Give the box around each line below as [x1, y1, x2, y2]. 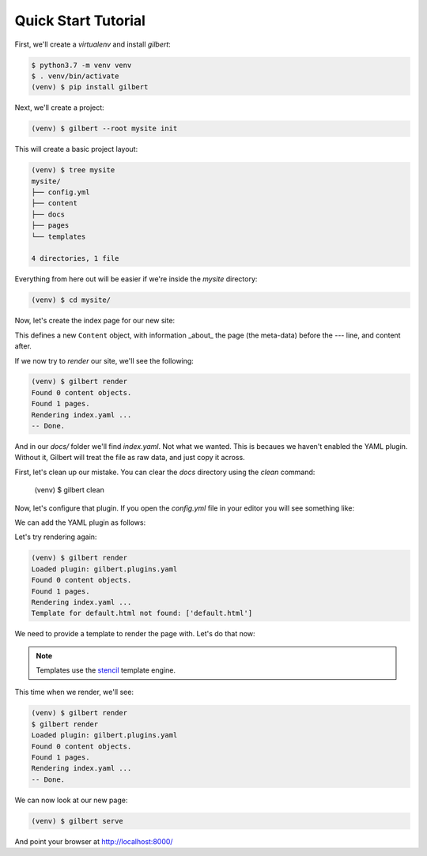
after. [14, 341, 32, 351]
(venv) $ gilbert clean [34, 485, 104, 495]
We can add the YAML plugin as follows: [14, 518, 146, 527]
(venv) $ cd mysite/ [31, 296, 111, 304]
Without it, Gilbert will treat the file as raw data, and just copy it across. [14, 453, 245, 462]
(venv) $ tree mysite [31, 166, 115, 175]
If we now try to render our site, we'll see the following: [14, 356, 194, 365]
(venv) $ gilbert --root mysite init [31, 124, 178, 134]
